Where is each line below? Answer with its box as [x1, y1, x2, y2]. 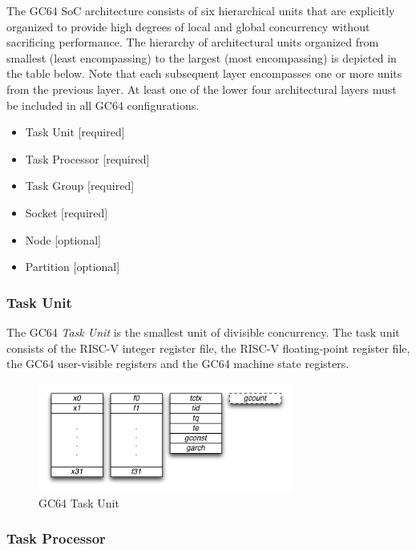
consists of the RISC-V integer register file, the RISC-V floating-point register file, [6, 339, 410, 356]
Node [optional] [25, 231, 101, 248]
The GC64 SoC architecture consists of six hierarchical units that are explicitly [6, 2, 395, 18]
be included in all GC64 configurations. [6, 96, 200, 113]
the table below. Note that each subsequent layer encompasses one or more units [6, 65, 402, 82]
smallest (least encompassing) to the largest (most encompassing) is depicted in [6, 49, 397, 66]
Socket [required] [25, 204, 108, 220]
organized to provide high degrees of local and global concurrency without [6, 18, 370, 34]
